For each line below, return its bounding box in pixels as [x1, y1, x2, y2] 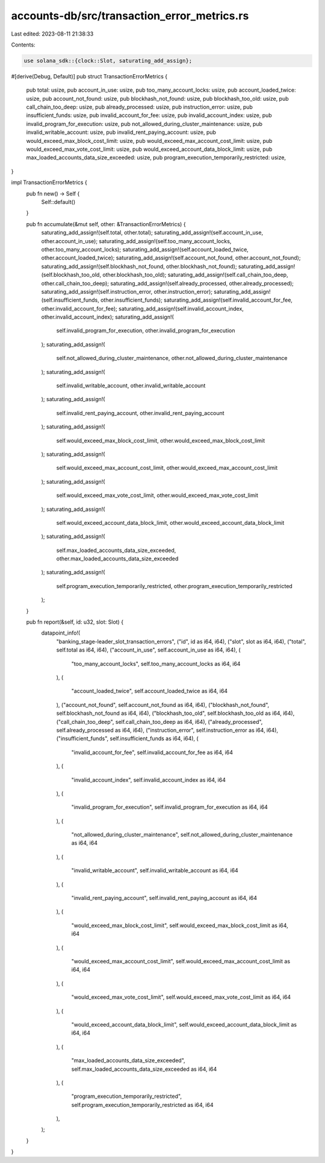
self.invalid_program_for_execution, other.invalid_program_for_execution [56, 327, 235, 334]
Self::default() [41, 198, 76, 205]
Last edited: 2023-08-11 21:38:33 [11, 30, 94, 37]
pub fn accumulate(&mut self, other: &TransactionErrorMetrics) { [26, 220, 186, 227]
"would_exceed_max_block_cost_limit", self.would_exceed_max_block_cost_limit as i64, [71, 922, 288, 929]
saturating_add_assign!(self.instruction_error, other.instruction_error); [41, 288, 213, 295]
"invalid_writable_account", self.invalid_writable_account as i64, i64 [71, 867, 239, 874]
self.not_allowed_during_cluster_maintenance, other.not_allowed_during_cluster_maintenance [56, 355, 288, 362]
